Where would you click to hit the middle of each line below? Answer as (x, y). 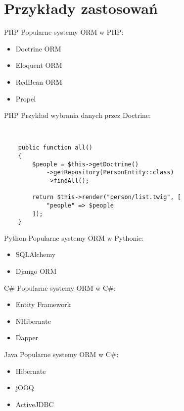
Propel (26, 98)
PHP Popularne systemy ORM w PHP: (64, 32)
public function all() (55, 148)
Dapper (27, 337)
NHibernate (33, 321)
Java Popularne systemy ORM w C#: (61, 354)
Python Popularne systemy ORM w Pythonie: (74, 237)
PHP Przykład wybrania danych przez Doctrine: (77, 115)
